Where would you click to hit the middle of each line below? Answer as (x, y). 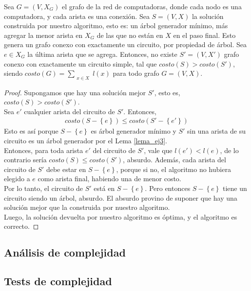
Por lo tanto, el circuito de (44, 188)
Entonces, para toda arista (44, 150)
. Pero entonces (168, 188)
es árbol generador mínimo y (134, 131)
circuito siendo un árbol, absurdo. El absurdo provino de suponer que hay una (121, 197)
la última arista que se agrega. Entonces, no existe (102, 54)
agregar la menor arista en (43, 35)
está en (104, 188)
